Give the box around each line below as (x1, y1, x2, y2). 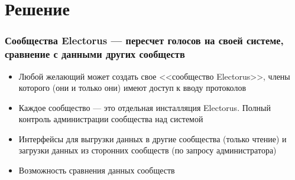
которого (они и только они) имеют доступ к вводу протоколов (18, 81, 247, 94)
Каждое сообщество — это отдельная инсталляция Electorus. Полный (18, 101, 271, 113)
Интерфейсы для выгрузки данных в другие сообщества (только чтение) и (18, 132, 287, 145)
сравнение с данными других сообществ (5, 47, 185, 61)
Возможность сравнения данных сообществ (18, 164, 175, 176)
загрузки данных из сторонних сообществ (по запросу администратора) (18, 144, 277, 156)
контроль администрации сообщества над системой (18, 113, 203, 125)
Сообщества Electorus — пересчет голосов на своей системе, (5, 33, 284, 48)
